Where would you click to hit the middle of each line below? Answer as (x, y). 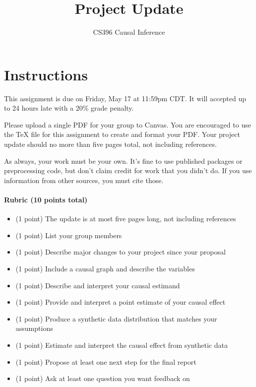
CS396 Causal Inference (129, 32)
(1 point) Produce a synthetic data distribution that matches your (116, 318)
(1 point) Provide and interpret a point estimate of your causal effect (121, 302)
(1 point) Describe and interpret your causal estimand (98, 285)
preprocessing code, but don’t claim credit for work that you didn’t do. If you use (128, 170)
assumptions (34, 328)
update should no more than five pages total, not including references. (110, 144)
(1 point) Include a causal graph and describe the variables (105, 268)
